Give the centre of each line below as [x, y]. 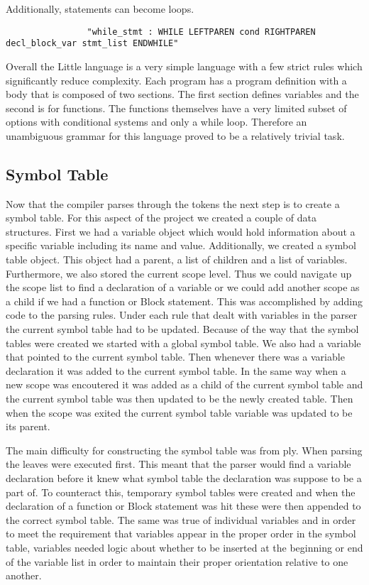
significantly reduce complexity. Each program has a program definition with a [176, 80]
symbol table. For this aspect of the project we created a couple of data [161, 218]
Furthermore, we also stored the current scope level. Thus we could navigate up [179, 273]
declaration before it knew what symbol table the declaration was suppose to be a [184, 477]
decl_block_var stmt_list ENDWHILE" [92, 44]
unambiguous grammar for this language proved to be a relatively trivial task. [175, 135]
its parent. [28, 426]
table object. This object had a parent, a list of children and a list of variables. [177, 259]
